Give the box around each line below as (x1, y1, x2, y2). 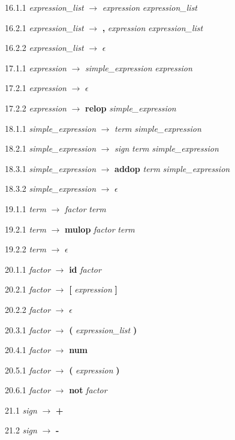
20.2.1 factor (5, 283, 51, 296)
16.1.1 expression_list (5, 1, 84, 13)
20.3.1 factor (5, 323, 51, 336)
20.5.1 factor (5, 363, 51, 376)
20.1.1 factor (5, 263, 51, 275)
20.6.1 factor (5, 384, 51, 396)
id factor (69, 263, 101, 275)
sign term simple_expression (115, 142, 219, 155)
